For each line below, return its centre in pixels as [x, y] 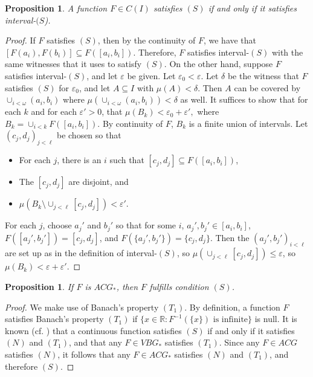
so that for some [146, 225]
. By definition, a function [232, 307]
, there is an [79, 160]
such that [127, 160]
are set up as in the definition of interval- [81, 253]
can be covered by [267, 87]
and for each [54, 111]
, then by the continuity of [147, 40]
